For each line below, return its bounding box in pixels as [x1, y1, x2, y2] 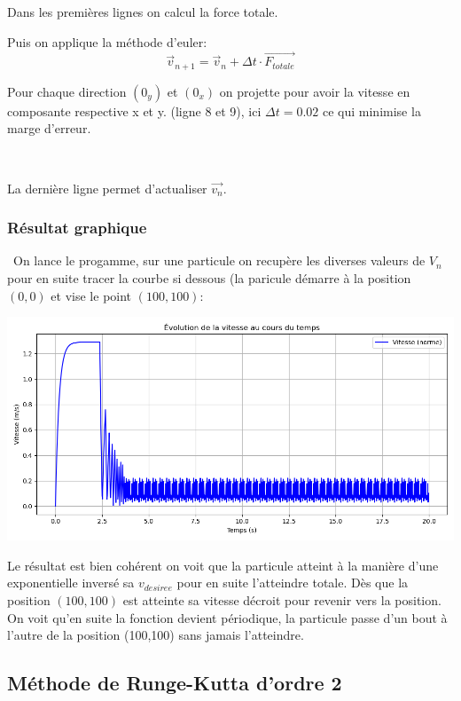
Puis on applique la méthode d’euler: [7, 32, 207, 51]
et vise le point [51, 286, 132, 304]
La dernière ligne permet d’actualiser [7, 178, 207, 197]
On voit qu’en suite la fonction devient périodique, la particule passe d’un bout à [7, 608, 448, 626]
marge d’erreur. [7, 119, 91, 138]
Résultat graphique [7, 217, 147, 239]
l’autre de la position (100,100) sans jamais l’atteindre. [7, 626, 304, 644]
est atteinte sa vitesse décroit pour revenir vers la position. [122, 591, 441, 610]
